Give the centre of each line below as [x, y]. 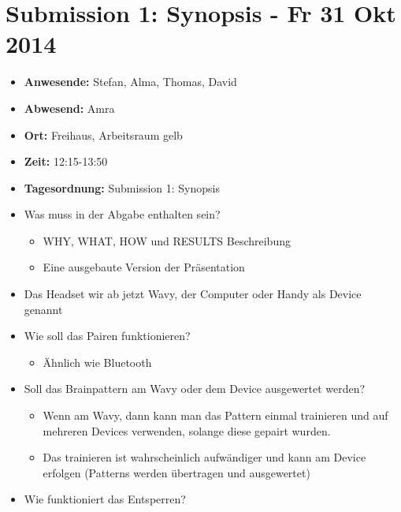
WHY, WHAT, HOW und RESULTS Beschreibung [167, 240]
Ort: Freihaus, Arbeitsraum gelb [103, 135]
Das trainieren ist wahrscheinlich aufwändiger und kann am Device [204, 457]
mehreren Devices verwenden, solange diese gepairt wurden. [187, 430]
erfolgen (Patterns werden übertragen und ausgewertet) [176, 472]
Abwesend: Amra [69, 108]
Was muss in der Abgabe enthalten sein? [122, 214]
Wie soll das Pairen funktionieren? [107, 336]
